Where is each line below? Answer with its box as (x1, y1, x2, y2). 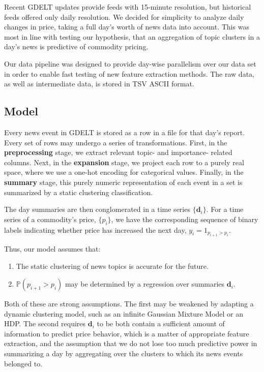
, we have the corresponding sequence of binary (111, 213, 258, 224)
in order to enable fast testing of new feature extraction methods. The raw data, (4, 68, 254, 79)
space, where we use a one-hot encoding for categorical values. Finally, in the (4, 167, 244, 177)
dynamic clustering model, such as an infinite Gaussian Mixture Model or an (4, 308, 244, 319)
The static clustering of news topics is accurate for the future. (16, 260, 209, 271)
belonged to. (4, 358, 43, 368)
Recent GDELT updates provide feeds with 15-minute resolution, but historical (4, 2, 251, 12)
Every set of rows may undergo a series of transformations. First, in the (4, 137, 227, 147)
